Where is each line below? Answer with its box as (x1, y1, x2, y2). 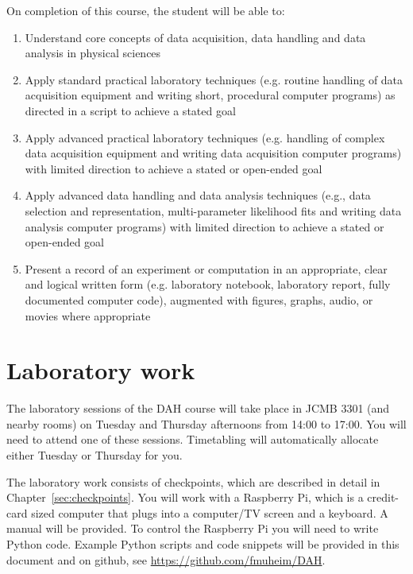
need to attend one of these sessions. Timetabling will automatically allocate (6, 431, 379, 448)
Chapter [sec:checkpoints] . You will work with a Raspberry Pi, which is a (6, 489, 364, 506)
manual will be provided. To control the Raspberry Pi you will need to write (6, 520, 379, 537)
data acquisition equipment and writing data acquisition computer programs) (25, 145, 402, 161)
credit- (367, 489, 399, 506)
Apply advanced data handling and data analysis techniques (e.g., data (25, 187, 371, 204)
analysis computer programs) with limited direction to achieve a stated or (25, 218, 384, 235)
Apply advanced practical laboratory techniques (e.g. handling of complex (25, 129, 385, 145)
